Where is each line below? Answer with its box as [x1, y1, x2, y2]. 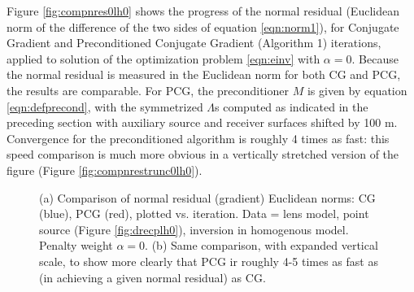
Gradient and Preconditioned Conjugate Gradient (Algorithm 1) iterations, [7, 34, 381, 51]
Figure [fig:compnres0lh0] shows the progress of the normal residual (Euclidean [7, 2, 399, 19]
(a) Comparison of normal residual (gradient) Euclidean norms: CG [39, 189, 376, 206]
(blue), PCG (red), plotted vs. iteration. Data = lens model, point [39, 205, 369, 222]
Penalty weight [39, 237, 113, 254]
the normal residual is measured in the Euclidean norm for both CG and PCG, [7, 66, 401, 83]
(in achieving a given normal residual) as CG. [39, 268, 266, 285]
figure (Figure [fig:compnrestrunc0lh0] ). [7, 161, 203, 178]
